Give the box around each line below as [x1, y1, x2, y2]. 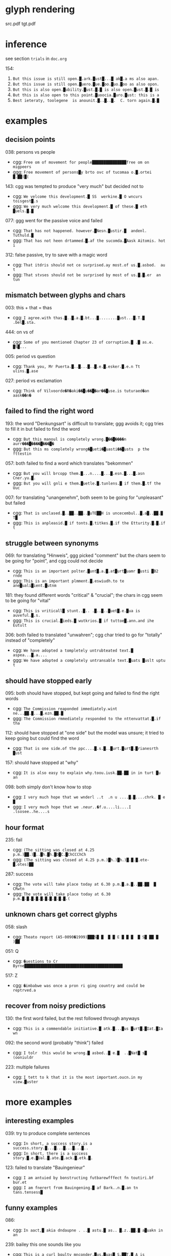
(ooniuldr [12, 1055, 34, 1060]
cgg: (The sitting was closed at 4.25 [12, 846, 94, 852]
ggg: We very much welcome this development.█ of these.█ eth [12, 203, 148, 209]
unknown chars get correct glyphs [5, 910, 117, 919]
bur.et [12, 1180, 27, 1185]
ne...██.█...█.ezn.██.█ [12, 711, 64, 716]
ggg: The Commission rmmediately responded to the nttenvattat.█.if [12, 716, 161, 722]
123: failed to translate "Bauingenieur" [5, 1164, 85, 1170]
